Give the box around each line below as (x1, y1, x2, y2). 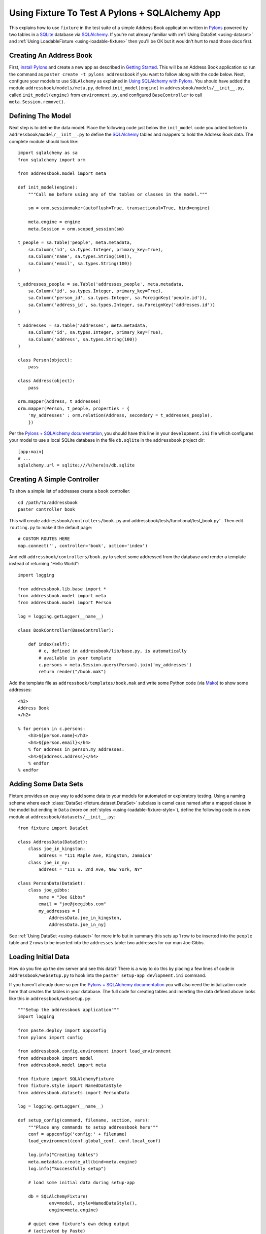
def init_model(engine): (18, 185, 78, 190)
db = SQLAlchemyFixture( (28, 1194, 88, 1199)
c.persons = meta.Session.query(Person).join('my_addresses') (38, 662, 192, 667)
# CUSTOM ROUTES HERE (18, 536, 70, 541)
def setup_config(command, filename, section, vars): (18, 1118, 150, 1123)
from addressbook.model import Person (18, 600, 112, 606)
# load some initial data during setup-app (28, 1180, 135, 1185)
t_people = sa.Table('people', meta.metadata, (18, 240, 133, 245)
